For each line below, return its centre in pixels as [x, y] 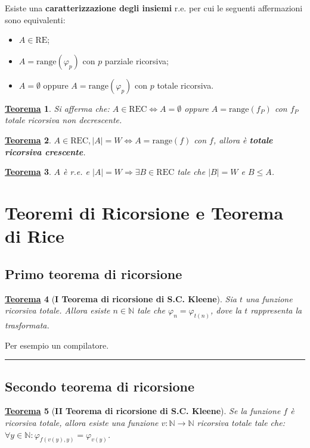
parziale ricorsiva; [137, 60]
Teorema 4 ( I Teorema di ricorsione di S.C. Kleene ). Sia [121, 298]
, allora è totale [243, 140]
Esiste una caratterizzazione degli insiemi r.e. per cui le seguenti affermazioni [154, 8]
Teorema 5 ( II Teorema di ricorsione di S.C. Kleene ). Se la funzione [143, 411]
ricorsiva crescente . [45, 151]
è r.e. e [76, 172]
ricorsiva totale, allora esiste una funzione [82, 422]
